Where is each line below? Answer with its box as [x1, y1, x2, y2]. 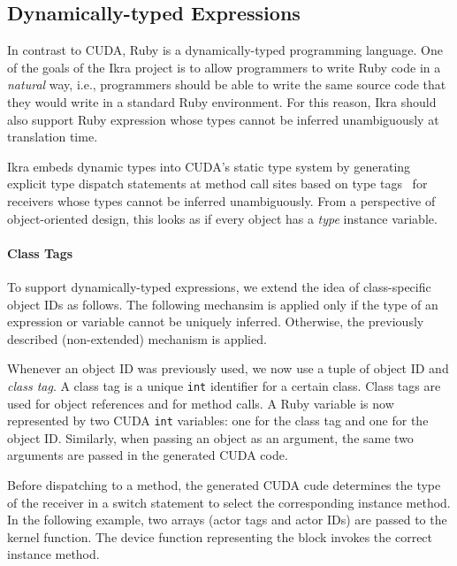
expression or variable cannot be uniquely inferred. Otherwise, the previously [7, 312, 424, 331]
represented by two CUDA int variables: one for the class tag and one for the [7, 411, 429, 430]
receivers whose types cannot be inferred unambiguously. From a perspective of [7, 191, 436, 210]
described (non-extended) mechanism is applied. [7, 329, 267, 348]
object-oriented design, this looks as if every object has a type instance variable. [7, 209, 438, 227]
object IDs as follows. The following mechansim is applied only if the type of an [7, 294, 438, 313]
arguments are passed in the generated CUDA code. [7, 446, 288, 464]
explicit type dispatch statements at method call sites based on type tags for [7, 174, 428, 193]
